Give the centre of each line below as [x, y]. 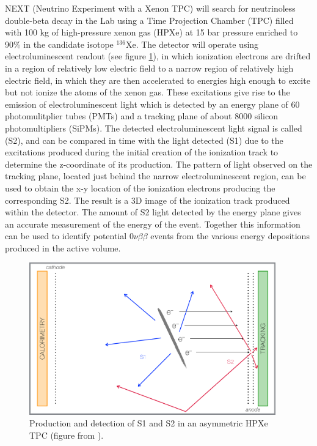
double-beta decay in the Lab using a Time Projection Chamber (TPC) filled [149, 20]
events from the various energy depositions [230, 236]
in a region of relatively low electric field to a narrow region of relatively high [149, 68]
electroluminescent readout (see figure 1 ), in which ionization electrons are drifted [158, 56]
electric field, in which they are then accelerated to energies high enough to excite [158, 80]
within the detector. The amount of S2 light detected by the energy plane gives [153, 212]
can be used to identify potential [66, 236]
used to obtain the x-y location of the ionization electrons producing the [140, 188]
